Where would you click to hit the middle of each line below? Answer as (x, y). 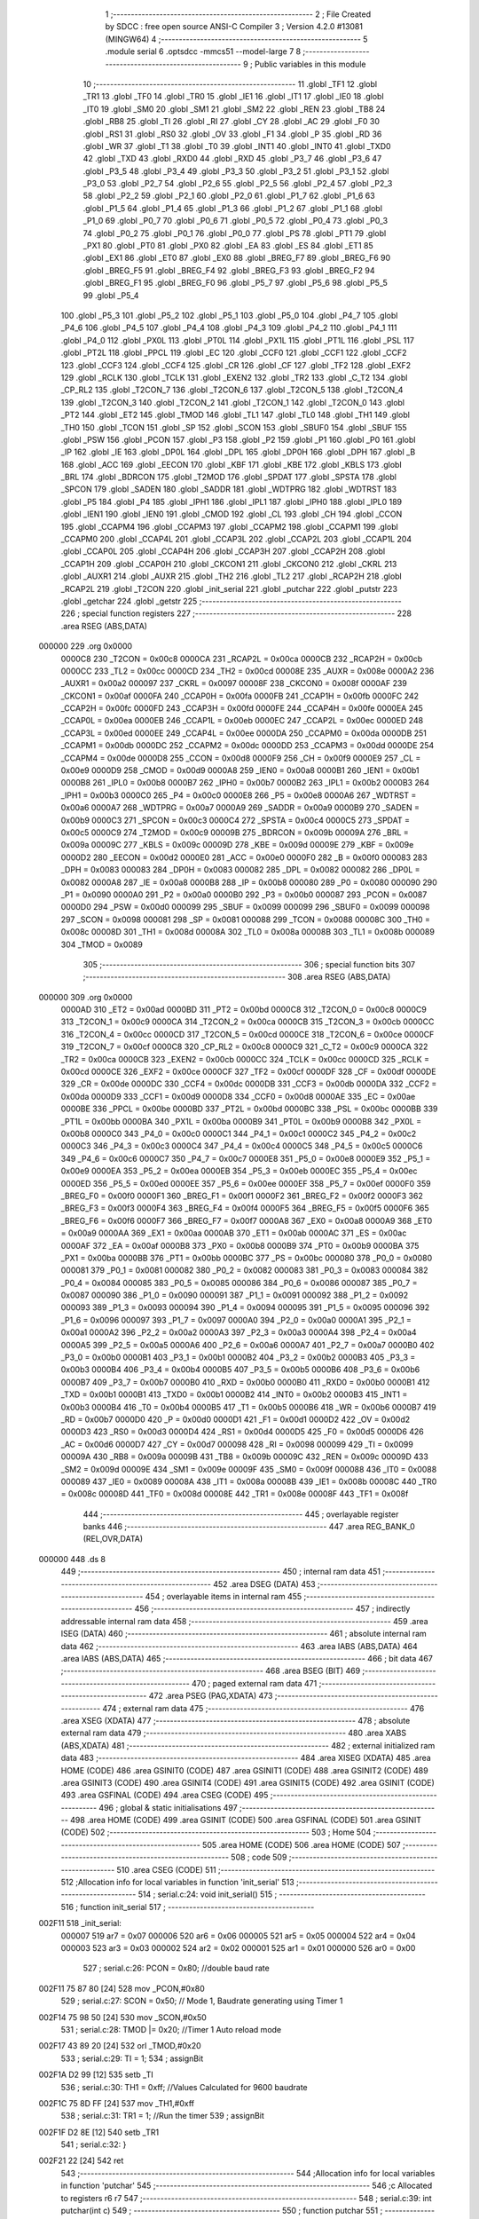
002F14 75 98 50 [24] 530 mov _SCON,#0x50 (123, 2017)
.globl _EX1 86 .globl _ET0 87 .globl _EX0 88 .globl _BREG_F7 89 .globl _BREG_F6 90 (237, 258)
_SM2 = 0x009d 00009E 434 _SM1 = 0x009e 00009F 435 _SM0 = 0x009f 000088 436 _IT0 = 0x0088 (249, 1469)
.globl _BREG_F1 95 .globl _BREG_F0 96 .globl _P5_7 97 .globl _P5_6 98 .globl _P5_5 (235, 283)
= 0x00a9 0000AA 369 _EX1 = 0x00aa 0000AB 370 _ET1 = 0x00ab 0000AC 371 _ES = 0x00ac (234, 1233)
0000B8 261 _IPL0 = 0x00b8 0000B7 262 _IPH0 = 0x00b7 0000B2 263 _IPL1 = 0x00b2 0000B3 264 (245, 783)
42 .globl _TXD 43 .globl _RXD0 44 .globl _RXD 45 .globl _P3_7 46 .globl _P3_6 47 (232, 159)
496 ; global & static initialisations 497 (169, 1807)
